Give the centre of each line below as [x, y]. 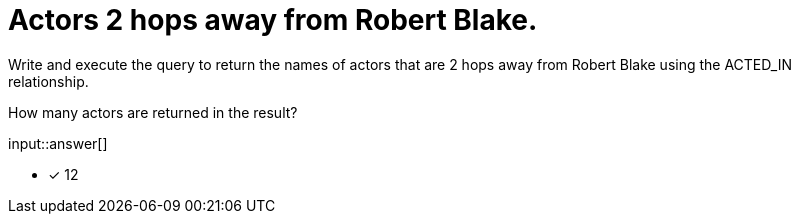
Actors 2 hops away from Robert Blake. [273, 20]
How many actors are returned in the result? [153, 112]
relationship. [48, 81]
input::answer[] [58, 143]
